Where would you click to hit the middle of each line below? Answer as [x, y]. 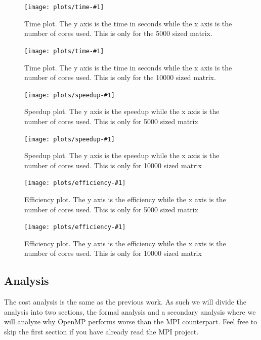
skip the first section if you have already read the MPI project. [101, 332]
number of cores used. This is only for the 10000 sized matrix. [120, 77]
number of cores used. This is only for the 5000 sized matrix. [118, 33]
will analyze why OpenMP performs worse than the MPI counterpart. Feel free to [131, 322]
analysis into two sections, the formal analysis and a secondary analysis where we [130, 311]
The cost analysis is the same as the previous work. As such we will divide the [125, 302]
